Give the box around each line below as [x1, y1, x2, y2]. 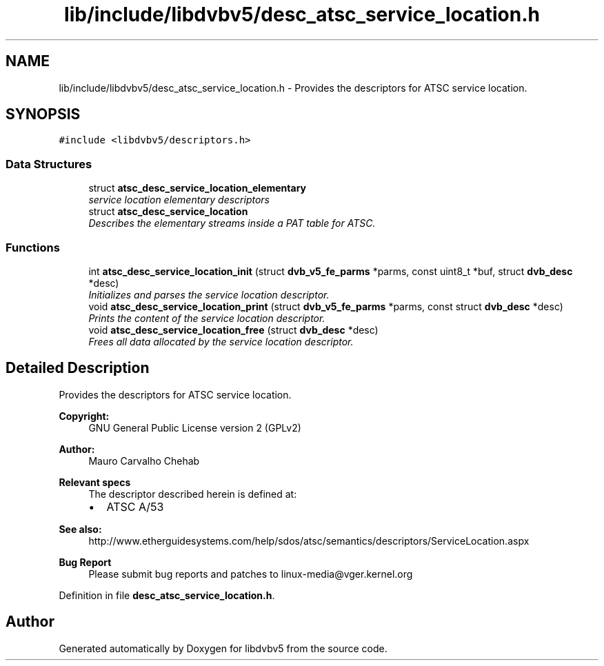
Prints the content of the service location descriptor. [88, 312, 325, 324]
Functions [6, 240, 60, 254]
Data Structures [6, 157, 92, 171]
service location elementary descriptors [88, 194, 270, 206]
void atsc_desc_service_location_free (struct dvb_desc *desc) [88, 323, 379, 336]
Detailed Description [6, 359, 150, 377]
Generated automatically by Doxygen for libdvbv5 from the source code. [59, 642, 387, 654]
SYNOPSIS [6, 105, 81, 123]
